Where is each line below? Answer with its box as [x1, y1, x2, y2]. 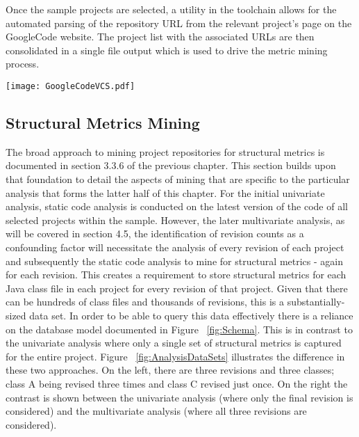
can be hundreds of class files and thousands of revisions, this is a [6, 294, 285, 309]
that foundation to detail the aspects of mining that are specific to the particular [6, 172, 350, 186]
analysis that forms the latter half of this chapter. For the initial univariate [6, 185, 325, 200]
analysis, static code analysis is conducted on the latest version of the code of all [6, 199, 348, 214]
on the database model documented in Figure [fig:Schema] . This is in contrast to [6, 321, 353, 336]
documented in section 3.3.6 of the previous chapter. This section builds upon [6, 158, 336, 173]
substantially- [287, 294, 345, 309]
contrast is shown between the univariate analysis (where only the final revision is [6, 390, 353, 404]
